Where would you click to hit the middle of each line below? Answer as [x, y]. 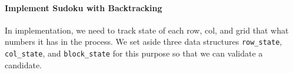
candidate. [24, 64]
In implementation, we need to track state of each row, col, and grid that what [147, 30]
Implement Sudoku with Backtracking [84, 7]
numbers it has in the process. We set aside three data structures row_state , [144, 42]
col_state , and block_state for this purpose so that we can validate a [134, 53]
